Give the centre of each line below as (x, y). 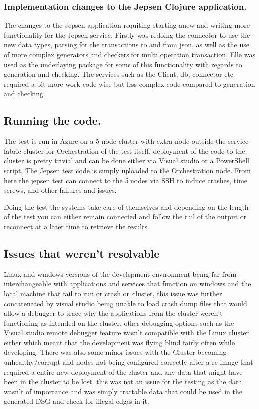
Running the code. (53, 120)
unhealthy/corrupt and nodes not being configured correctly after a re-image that (129, 362)
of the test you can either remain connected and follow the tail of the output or (125, 216)
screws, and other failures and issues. (60, 190)
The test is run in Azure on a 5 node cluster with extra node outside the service (126, 141)
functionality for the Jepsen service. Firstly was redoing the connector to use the (127, 35)
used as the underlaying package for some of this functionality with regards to (123, 64)
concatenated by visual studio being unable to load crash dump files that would (126, 303)
